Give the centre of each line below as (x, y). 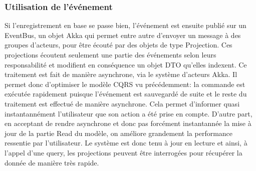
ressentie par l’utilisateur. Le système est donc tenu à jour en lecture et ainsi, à (126, 143)
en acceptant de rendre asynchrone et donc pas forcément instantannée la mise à (128, 123)
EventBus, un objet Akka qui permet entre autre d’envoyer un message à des (123, 35)
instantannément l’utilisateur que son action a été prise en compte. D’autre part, (129, 113)
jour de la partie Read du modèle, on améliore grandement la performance (119, 133)
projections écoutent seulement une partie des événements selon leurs (110, 54)
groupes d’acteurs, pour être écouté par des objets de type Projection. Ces (118, 45)
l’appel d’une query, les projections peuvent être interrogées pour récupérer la (123, 152)
